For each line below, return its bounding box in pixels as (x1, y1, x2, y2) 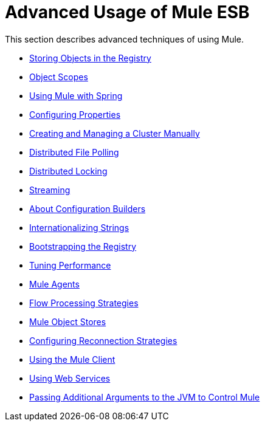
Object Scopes (29, 71, 88, 82)
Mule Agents (29, 278, 80, 289)
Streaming (29, 184, 71, 195)
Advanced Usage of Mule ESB (5, 2, 250, 22)
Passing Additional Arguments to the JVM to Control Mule (29, 391, 260, 402)
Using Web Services (29, 373, 111, 383)
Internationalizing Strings (29, 222, 129, 233)
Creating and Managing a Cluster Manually (29, 128, 200, 139)
